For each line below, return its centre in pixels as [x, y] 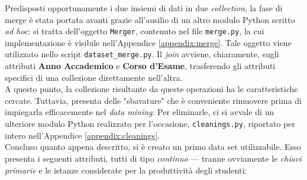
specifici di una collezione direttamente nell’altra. [94, 77]
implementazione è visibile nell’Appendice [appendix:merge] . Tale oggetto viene [148, 42]
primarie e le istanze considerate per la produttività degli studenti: [126, 170]
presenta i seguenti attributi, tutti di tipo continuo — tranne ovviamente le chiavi [153, 158]
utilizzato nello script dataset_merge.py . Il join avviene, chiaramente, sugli [142, 54]
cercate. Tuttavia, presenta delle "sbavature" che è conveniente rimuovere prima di [153, 100]
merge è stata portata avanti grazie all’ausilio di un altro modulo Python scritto [150, 19]
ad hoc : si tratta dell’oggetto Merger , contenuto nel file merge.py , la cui [135, 31]
